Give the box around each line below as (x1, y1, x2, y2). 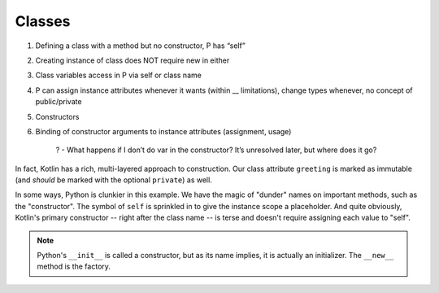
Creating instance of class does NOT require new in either (35, 55, 230, 65)
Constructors (35, 112, 80, 121)
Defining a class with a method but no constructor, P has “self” (35, 41, 246, 50)
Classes (15, 12, 71, 30)
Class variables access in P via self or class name (35, 70, 202, 81)
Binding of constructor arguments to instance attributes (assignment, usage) (35, 126, 292, 136)
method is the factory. (37, 261, 111, 272)
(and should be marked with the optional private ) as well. (15, 175, 213, 185)
